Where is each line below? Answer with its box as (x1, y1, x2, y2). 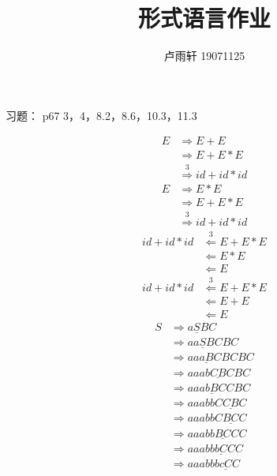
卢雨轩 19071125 (163, 47, 245, 64)
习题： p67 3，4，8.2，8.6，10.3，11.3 (6, 107, 197, 123)
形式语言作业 (137, 2, 271, 34)
